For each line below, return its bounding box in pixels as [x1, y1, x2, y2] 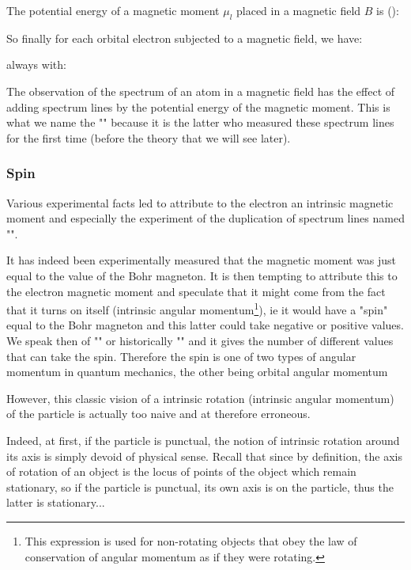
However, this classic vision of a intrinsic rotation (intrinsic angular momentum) [6, 389, 394, 406]
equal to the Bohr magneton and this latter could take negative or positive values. [6, 317, 404, 333]
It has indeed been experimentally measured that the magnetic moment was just [6, 252, 397, 268]
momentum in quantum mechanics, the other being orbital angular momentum [6, 363, 388, 380]
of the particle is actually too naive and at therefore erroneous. [6, 405, 311, 422]
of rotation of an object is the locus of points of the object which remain [6, 463, 356, 480]
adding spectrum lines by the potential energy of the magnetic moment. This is [6, 98, 390, 115]
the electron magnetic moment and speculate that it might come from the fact [6, 283, 386, 299]
